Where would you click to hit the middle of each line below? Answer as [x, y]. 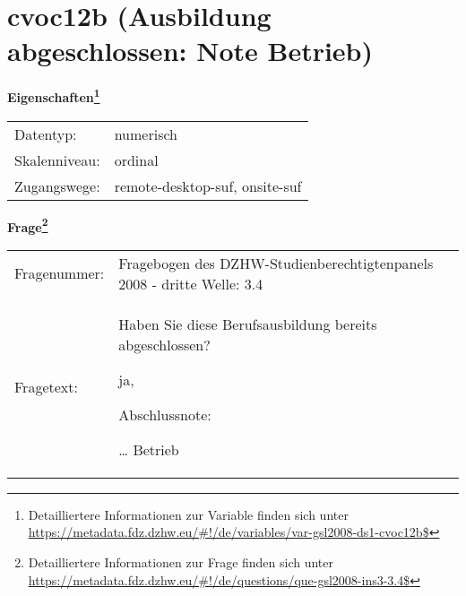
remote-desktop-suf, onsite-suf [208, 186]
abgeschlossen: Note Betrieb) [190, 51]
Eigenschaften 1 [54, 95]
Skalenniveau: [57, 160]
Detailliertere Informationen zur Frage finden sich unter [181, 562]
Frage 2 [28, 225]
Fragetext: [46, 386]
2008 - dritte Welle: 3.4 [191, 283]
